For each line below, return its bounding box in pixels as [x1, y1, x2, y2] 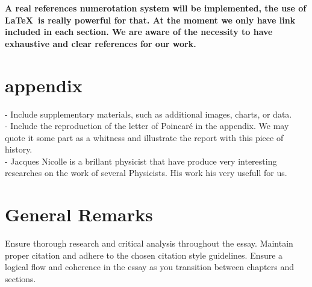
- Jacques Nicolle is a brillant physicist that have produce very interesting [5, 154, 277, 167]
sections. [5, 272, 36, 285]
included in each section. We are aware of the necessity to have [5, 25, 273, 38]
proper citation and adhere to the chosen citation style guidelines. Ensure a [5, 248, 283, 261]
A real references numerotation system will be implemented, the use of [5, 2, 307, 14]
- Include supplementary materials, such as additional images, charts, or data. [5, 107, 292, 120]
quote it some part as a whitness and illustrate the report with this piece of [5, 131, 284, 143]
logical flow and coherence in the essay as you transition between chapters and [5, 260, 294, 273]
